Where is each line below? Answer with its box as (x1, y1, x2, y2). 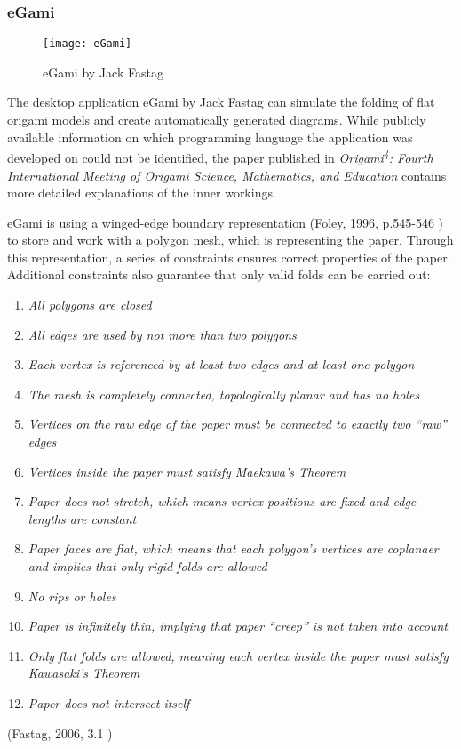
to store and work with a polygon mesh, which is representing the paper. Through (7, 230, 454, 249)
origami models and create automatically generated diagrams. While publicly (7, 110, 426, 129)
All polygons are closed (28, 295, 152, 314)
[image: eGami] (43, 37, 132, 51)
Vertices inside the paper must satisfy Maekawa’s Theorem (28, 462, 346, 480)
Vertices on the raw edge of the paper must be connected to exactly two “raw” (28, 415, 447, 433)
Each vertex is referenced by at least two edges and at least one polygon (28, 355, 415, 374)
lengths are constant (28, 509, 137, 528)
